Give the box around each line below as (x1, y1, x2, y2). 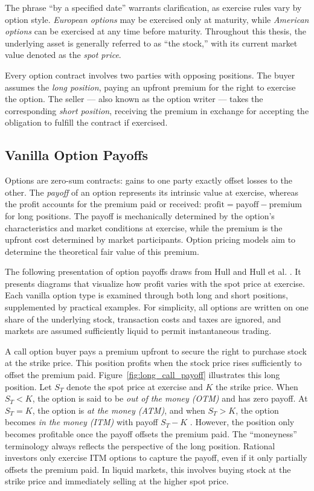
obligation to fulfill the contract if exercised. (5, 116, 168, 129)
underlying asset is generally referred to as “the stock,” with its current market (5, 36, 298, 49)
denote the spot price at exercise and (66, 380, 203, 393)
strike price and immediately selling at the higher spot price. (5, 475, 229, 487)
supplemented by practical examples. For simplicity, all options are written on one (5, 301, 309, 313)
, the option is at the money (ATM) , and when (32, 403, 205, 416)
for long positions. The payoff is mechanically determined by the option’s (5, 209, 275, 222)
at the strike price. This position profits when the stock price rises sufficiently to (5, 356, 302, 369)
